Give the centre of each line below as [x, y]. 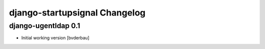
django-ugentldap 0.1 [45, 26]
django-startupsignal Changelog [77, 13]
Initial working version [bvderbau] [55, 38]
